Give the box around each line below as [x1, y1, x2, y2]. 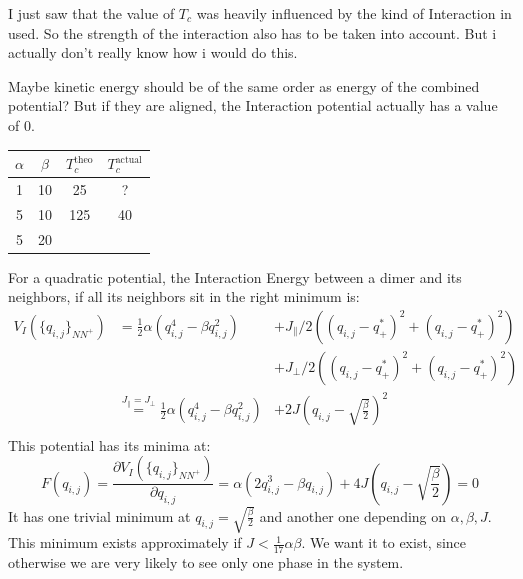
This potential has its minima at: [8, 434, 211, 455]
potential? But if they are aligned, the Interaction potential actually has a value [8, 95, 498, 116]
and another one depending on [259, 505, 447, 526]
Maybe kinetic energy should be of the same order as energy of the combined [8, 75, 480, 96]
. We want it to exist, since [301, 532, 467, 553]
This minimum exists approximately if [8, 532, 242, 553]
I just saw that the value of [8, 3, 175, 23]
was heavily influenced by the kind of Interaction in [196, 3, 512, 23]
